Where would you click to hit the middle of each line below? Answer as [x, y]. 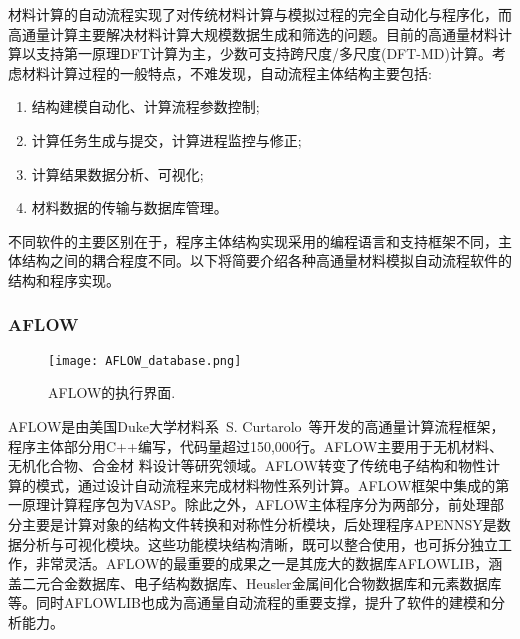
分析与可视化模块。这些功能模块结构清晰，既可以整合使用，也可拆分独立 [259, 543]
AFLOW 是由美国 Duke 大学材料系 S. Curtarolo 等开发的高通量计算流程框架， [256, 426]
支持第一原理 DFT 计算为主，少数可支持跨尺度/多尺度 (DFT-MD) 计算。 [263, 53]
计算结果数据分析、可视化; [117, 173]
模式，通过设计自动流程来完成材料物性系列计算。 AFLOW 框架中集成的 [265, 484]
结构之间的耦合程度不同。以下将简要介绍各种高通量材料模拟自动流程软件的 [266, 260]
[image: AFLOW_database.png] [145, 360]
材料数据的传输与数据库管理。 [129, 207]
